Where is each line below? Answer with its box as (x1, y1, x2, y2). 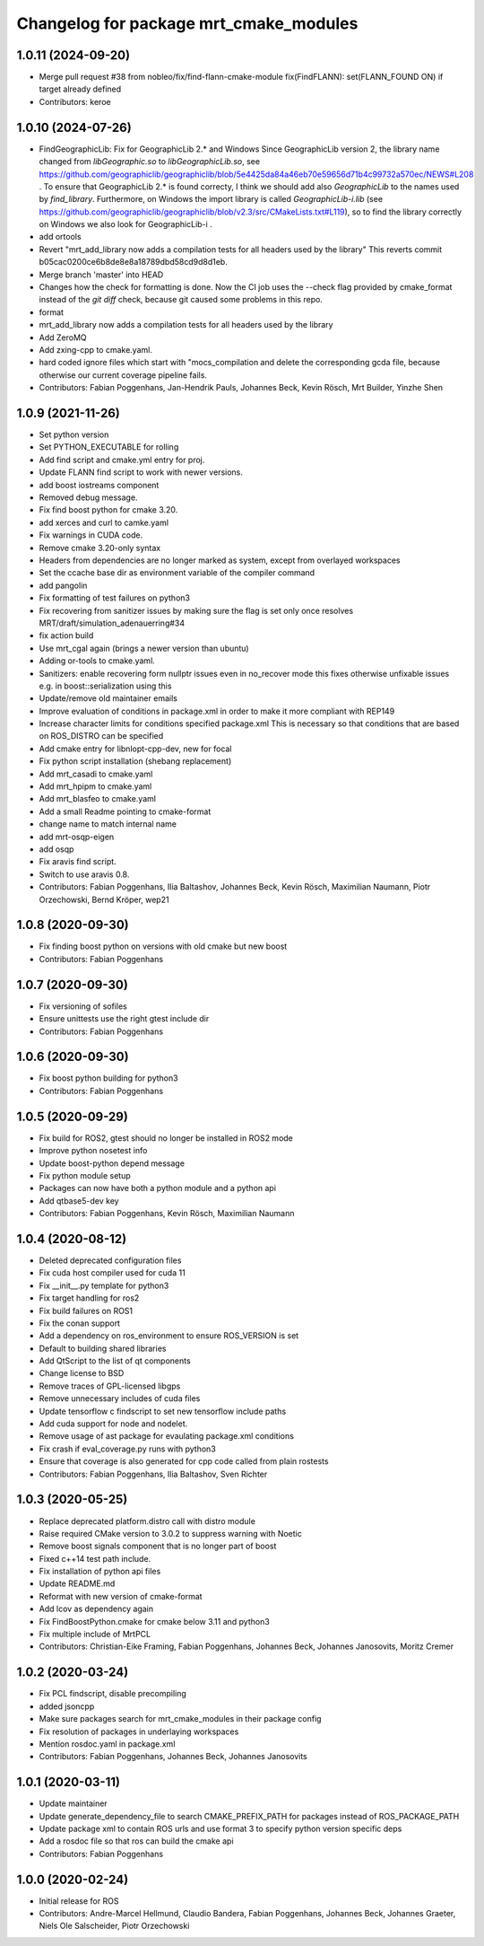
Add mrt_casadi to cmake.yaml (39, 768, 153, 779)
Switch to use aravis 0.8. (39, 869, 130, 880)
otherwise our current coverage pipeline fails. (39, 369, 208, 381)
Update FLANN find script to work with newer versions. (39, 467, 244, 478)
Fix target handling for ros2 (39, 1293, 140, 1303)
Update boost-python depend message (39, 1158, 186, 1169)
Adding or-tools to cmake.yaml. (39, 655, 156, 666)
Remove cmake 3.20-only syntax (39, 542, 161, 553)
